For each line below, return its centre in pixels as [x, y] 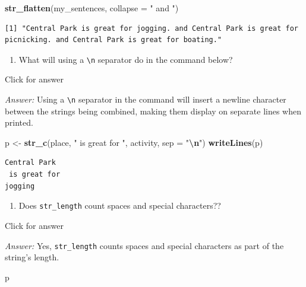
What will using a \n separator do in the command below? [126, 59]
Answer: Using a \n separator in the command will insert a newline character [146, 99]
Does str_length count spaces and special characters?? [120, 205]
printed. [19, 122]
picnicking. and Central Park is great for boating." [113, 40]
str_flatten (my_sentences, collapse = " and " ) [92, 8]
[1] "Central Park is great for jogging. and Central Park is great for [152, 28]
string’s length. [32, 257]
